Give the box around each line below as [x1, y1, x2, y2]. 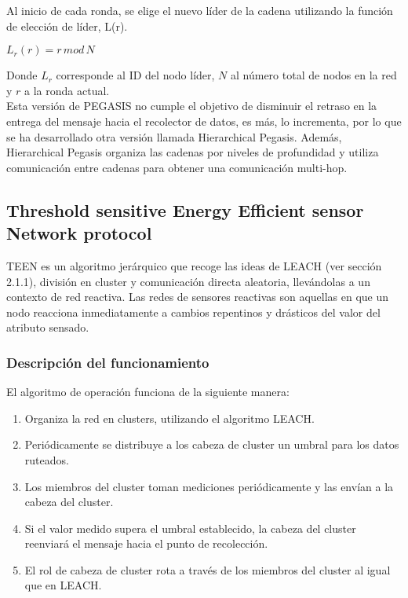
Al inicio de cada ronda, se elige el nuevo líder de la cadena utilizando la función [6, 2, 393, 18]
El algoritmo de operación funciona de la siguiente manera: [6, 383, 290, 400]
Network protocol [6, 221, 152, 245]
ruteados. [24, 451, 69, 468]
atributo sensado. [6, 319, 89, 336]
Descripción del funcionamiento [6, 352, 209, 372]
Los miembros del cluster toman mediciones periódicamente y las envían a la [24, 478, 394, 494]
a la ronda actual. [24, 82, 110, 98]
